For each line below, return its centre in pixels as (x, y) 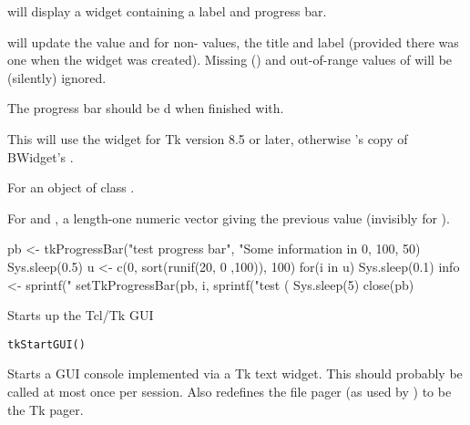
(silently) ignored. (57, 77)
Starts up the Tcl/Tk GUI (81, 315)
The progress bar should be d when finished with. (146, 108)
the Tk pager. (46, 409)
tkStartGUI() (46, 344)
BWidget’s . (41, 156)
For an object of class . (71, 187)
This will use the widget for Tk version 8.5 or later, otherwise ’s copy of (208, 138)
